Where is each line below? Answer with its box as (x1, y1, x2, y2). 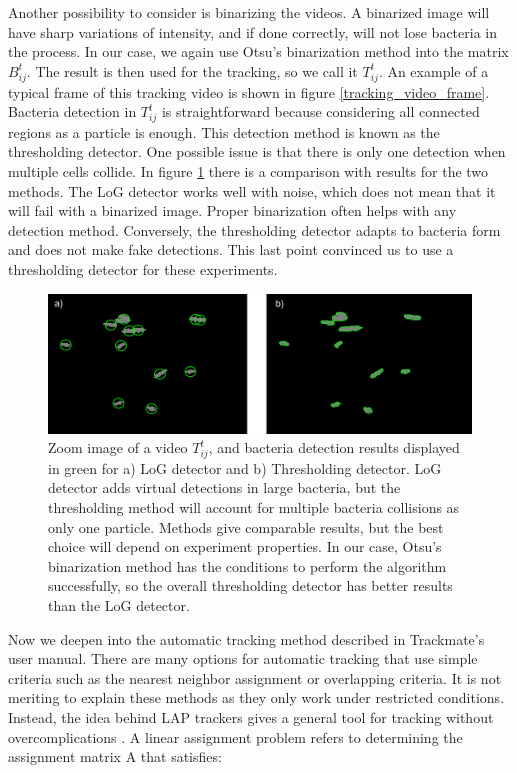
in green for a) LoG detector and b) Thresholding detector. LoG (48, 457, 442, 478)
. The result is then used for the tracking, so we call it (26, 60, 358, 81)
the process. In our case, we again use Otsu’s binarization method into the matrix (8, 41, 509, 62)
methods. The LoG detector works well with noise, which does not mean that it (8, 180, 496, 201)
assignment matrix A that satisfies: (8, 746, 222, 767)
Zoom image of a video (48, 437, 188, 458)
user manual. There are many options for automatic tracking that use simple (8, 648, 478, 669)
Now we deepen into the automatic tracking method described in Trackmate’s (8, 628, 485, 649)
